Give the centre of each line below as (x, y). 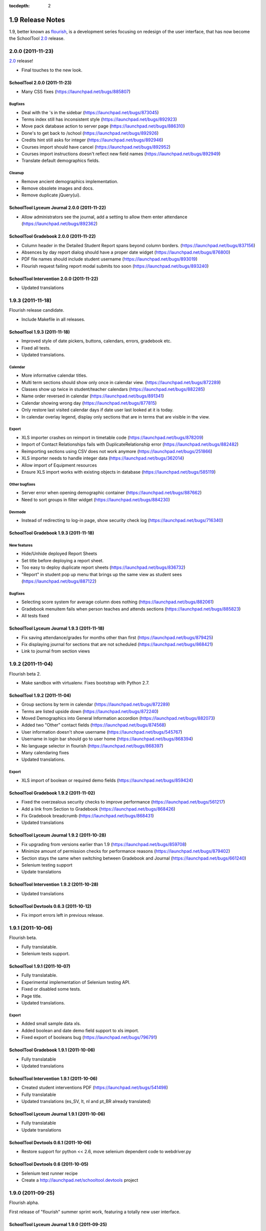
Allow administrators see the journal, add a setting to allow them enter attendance (104, 217)
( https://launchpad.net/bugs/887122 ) (59, 582)
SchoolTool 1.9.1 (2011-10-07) (40, 966)
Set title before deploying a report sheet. (63, 560)
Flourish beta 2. (25, 674)
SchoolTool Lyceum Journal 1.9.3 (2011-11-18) (57, 628)
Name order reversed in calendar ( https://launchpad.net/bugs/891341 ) (93, 396)
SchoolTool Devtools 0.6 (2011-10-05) (49, 1164)
